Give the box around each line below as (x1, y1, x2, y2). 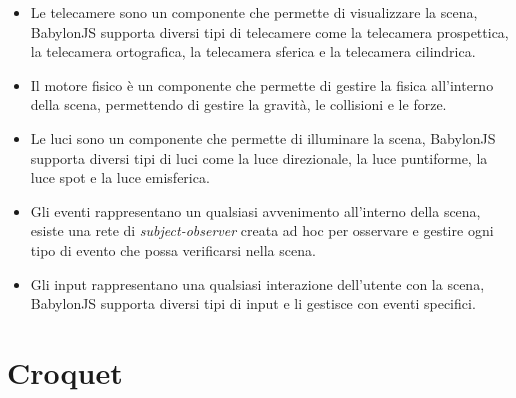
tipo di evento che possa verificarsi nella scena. (30, 239, 316, 260)
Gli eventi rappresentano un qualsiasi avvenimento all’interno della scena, (30, 200, 481, 221)
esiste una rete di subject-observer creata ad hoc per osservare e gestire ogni (30, 220, 494, 241)
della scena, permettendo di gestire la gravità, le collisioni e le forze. (30, 94, 447, 115)
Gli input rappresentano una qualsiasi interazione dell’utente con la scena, (30, 273, 485, 294)
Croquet (7, 351, 123, 392)
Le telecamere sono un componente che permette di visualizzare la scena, (30, 2, 478, 22)
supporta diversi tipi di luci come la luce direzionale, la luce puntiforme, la (30, 147, 488, 168)
